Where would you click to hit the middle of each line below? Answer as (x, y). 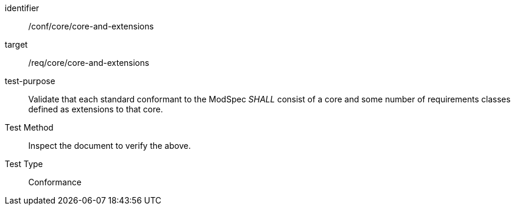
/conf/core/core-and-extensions (91, 26)
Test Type (24, 164)
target (16, 44)
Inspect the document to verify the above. (110, 146)
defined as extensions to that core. (96, 109)
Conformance (55, 182)
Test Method (29, 127)
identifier (22, 8)
